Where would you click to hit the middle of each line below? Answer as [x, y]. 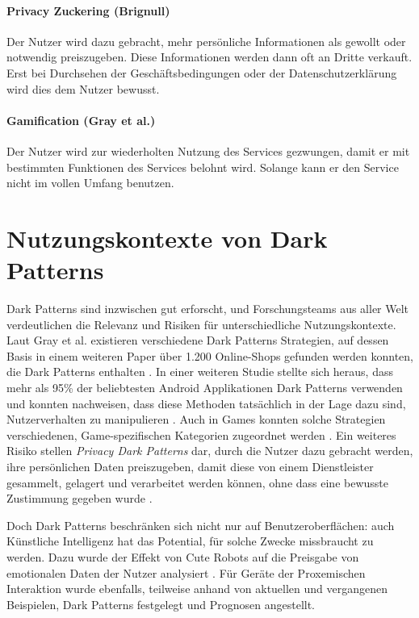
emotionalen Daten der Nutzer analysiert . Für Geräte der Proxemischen [186, 572]
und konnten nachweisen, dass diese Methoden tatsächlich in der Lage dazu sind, [206, 403]
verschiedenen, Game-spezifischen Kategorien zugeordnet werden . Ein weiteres [201, 434]
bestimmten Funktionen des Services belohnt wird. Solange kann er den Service [203, 167]
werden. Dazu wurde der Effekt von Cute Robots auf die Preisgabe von [183, 556]
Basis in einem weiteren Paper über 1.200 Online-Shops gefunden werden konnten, [210, 355]
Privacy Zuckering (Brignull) [88, 10]
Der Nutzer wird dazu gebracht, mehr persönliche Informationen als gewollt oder [206, 41]
